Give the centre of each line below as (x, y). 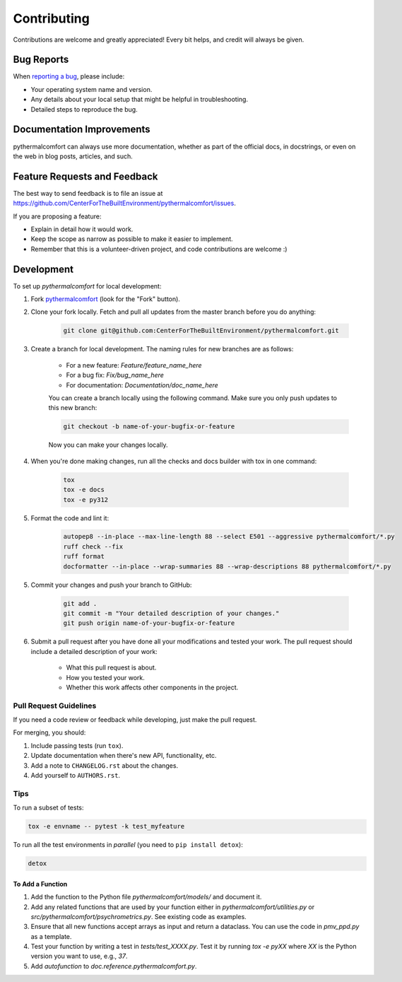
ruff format (84, 556)
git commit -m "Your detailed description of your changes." (171, 614)
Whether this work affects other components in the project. (152, 687)
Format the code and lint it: (70, 518)
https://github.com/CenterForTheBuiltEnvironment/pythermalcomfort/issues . (124, 203)
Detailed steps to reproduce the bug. (84, 109)
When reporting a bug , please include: (69, 76)
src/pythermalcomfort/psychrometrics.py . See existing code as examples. (138, 916)
